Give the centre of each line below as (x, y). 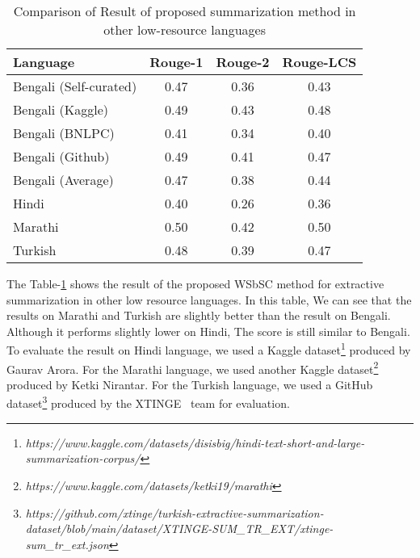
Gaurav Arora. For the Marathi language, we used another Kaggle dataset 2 (193, 367)
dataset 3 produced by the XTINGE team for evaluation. (148, 402)
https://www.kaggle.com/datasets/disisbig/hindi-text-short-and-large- (195, 442)
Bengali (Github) (61, 156)
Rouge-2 (243, 62)
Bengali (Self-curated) (75, 86)
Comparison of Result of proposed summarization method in (185, 11)
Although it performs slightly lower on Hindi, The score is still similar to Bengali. (208, 331)
